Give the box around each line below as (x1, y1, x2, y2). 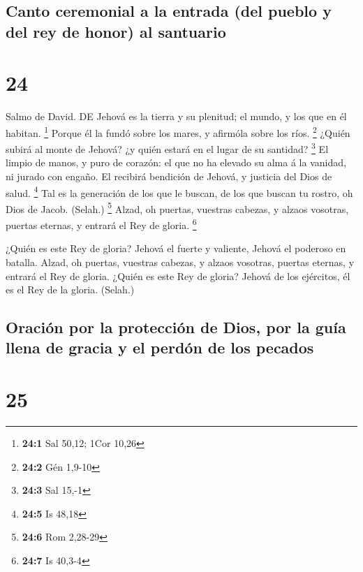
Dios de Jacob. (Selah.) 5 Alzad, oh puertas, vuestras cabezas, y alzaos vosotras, (6, 199, 349, 216)
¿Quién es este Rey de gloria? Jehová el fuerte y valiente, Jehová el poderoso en (6, 241, 346, 256)
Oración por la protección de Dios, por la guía (6, 316, 346, 338)
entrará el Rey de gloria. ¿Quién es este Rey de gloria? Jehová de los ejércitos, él (6, 268, 350, 283)
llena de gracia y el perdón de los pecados (6, 337, 314, 358)
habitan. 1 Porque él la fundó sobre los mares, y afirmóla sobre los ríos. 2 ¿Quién (6, 123, 350, 140)
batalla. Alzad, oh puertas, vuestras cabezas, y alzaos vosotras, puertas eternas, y (6, 254, 355, 269)
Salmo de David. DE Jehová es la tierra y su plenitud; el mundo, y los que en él (6, 109, 347, 124)
